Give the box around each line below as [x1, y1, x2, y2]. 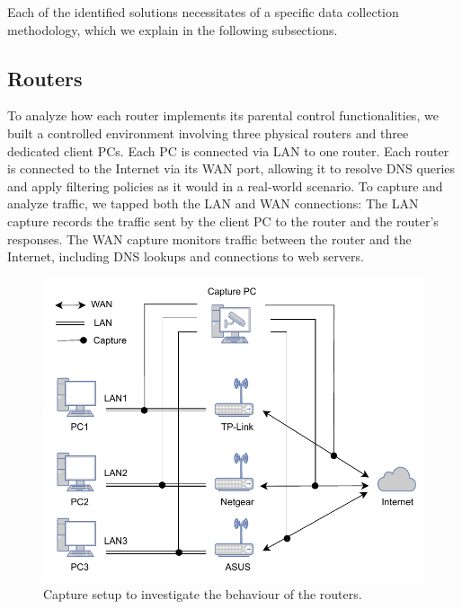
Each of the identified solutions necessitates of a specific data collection [7, 3, 399, 21]
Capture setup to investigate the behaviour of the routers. [43, 585, 362, 604]
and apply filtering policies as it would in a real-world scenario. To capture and [7, 176, 443, 195]
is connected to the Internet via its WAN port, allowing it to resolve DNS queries [7, 159, 456, 178]
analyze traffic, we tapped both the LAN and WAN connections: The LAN [7, 194, 419, 213]
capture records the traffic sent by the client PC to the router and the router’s [7, 211, 439, 230]
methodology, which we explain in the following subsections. [7, 20, 338, 39]
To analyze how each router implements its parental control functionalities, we [7, 106, 439, 125]
